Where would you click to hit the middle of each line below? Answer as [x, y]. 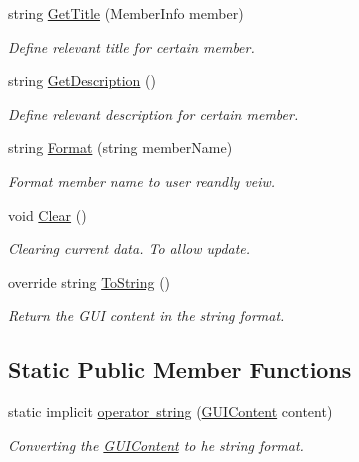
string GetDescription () [82, 80]
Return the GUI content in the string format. [146, 315]
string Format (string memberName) [120, 147]
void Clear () [47, 214]
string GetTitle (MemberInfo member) [126, 13]
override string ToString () [89, 281]
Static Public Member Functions [180, 369]
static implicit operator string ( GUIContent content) [170, 411]
